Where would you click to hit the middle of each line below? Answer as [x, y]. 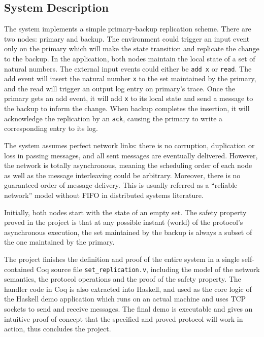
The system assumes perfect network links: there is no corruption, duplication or [129, 145]
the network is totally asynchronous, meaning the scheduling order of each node [128, 165]
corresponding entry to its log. [51, 128]
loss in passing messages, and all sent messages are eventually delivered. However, [131, 155]
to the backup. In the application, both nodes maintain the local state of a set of [130, 58]
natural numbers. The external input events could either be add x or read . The [128, 68]
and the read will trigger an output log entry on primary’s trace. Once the [120, 88]
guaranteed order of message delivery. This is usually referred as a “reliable [121, 185]
